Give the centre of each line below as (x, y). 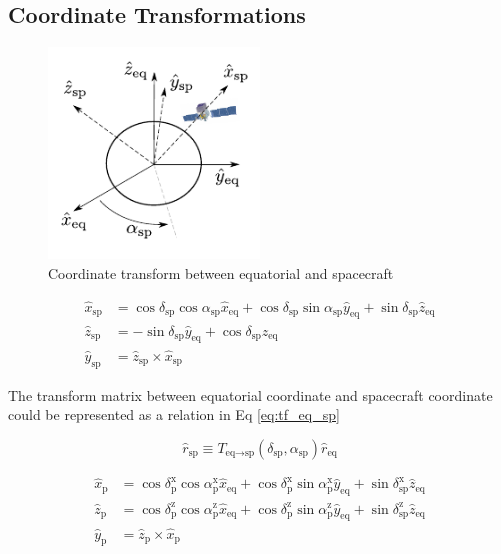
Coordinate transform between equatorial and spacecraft (221, 272)
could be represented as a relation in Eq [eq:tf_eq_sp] (174, 414)
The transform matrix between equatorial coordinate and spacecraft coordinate (250, 394)
